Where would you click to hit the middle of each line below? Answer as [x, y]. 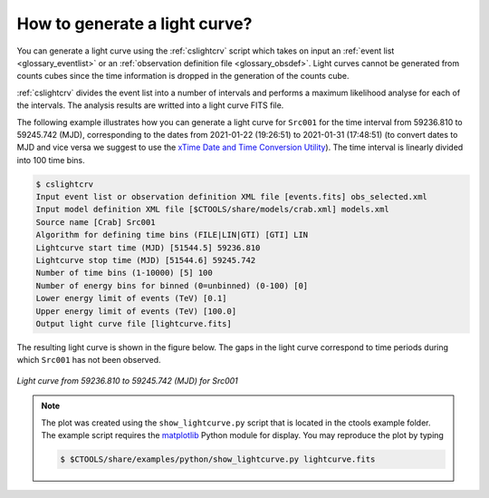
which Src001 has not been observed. [89, 360]
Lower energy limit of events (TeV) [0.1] [131, 298]
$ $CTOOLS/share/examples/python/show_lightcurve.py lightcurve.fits [218, 459]
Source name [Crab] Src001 [96, 222]
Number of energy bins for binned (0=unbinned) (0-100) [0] [172, 285]
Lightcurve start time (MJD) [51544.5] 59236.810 [148, 248]
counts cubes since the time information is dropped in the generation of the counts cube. [183, 76]
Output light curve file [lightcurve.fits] [134, 323]
